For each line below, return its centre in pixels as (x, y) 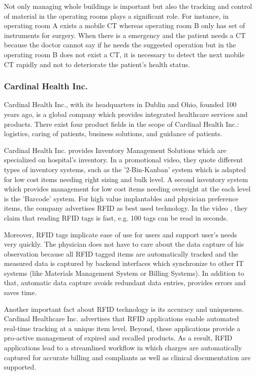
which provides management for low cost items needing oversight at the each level (127, 189)
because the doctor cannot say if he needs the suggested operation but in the (120, 45)
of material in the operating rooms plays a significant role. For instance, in (116, 16)
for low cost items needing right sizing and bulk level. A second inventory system (126, 179)
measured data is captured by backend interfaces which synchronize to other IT (124, 263)
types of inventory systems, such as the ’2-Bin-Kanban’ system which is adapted (125, 169)
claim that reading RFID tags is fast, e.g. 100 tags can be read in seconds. (116, 217)
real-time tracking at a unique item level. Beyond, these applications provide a (122, 328)
